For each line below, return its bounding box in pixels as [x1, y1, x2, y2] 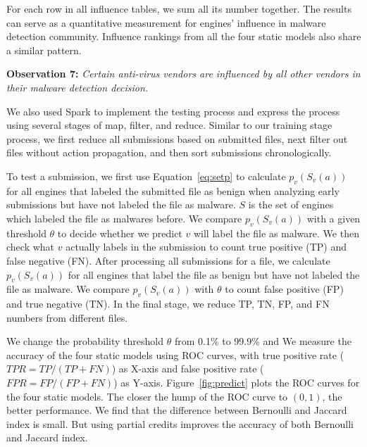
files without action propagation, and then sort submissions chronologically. [6, 145, 332, 160]
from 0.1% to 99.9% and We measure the [174, 334, 352, 348]
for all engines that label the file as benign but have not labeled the [68, 267, 360, 282]
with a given [306, 210, 361, 225]
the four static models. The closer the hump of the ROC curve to [6, 389, 288, 403]
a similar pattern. [6, 42, 82, 57]
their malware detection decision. [6, 80, 149, 94]
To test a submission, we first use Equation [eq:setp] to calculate [6, 168, 286, 183]
